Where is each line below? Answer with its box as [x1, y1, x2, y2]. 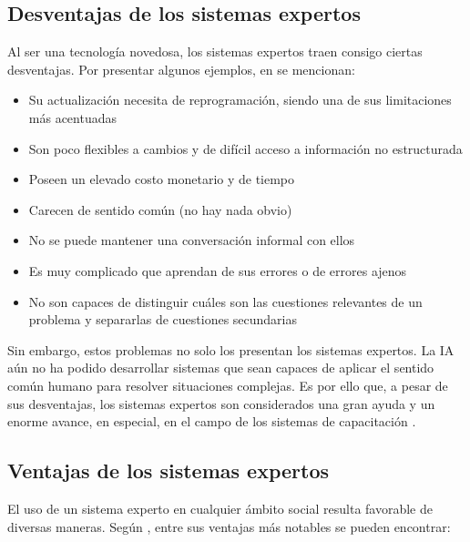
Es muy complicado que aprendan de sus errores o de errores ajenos [28, 261, 407, 280]
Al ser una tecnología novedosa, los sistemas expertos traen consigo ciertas [7, 42, 423, 61]
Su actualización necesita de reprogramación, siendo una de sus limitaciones [28, 90, 452, 109]
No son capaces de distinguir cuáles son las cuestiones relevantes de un [28, 291, 423, 311]
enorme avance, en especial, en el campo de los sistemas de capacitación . [7, 412, 416, 431]
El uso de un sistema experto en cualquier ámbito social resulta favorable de [7, 498, 433, 517]
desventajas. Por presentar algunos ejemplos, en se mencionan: [7, 59, 355, 78]
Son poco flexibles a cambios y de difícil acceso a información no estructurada [28, 138, 463, 158]
